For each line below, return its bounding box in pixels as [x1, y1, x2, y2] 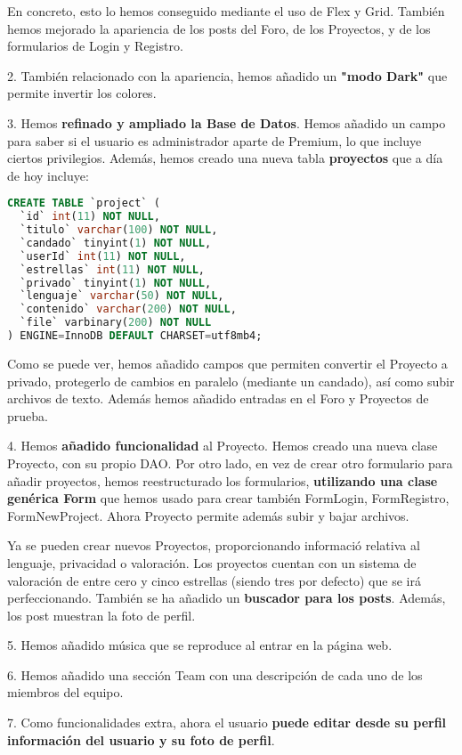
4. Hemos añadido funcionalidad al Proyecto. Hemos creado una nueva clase [7, 436, 438, 455]
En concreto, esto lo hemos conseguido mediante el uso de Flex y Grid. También [7, 2, 445, 20]
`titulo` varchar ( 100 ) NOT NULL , [20, 223, 218, 237]
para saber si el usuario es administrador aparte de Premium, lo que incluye [7, 131, 422, 150]
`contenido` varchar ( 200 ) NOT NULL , [20, 303, 237, 316]
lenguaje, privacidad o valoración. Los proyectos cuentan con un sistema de [7, 553, 417, 572]
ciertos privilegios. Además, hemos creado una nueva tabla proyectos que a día [7, 149, 443, 167]
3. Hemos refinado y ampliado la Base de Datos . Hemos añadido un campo [7, 113, 446, 132]
